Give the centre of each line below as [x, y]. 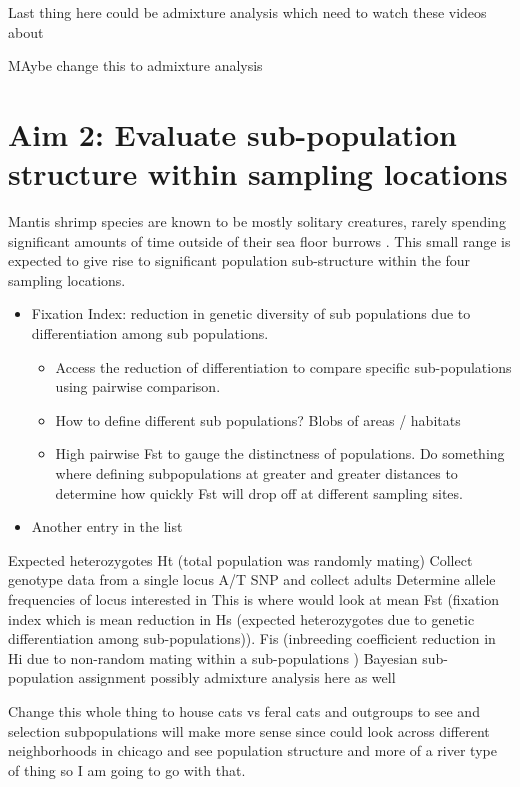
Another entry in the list [107, 526]
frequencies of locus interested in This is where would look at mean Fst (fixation [254, 599]
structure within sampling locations [258, 173]
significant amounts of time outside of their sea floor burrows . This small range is [259, 240]
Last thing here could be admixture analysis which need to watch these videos [247, 12]
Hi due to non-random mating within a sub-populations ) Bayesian [213, 657]
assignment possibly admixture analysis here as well [237, 677]
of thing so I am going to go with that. [127, 769]
